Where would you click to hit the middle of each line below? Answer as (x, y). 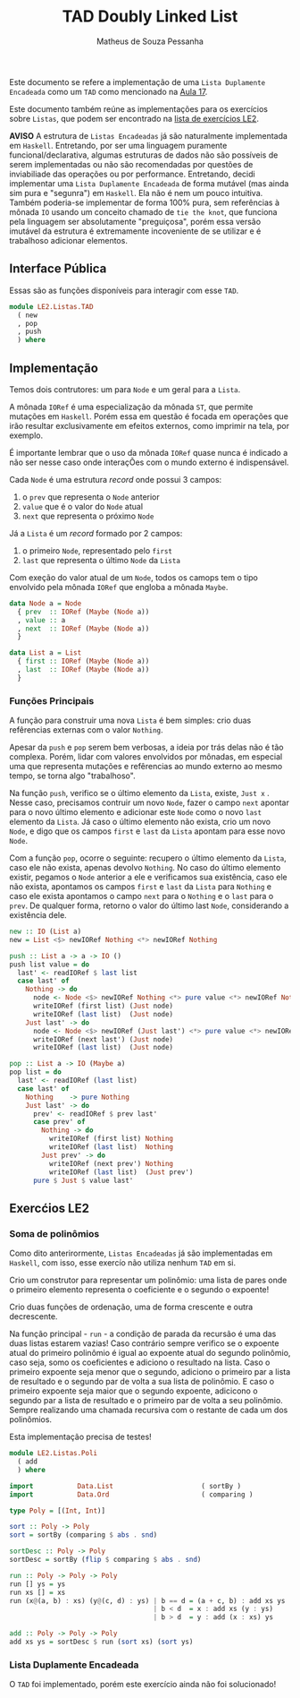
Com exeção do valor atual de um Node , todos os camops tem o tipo (134, 577)
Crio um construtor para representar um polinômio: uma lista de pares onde (148, 1280)
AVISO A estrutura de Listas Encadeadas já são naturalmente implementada (149, 135)
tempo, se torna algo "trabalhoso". (72, 776)
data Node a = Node (46, 603)
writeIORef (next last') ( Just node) (103, 1039)
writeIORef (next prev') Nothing (111, 1163)
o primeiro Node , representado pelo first (97, 550)
